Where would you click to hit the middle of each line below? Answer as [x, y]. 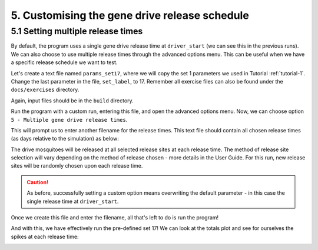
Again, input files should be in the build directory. [72, 101]
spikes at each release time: [45, 236]
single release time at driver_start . [73, 201]
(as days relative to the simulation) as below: [65, 139]
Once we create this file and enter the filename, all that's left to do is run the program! [115, 218]
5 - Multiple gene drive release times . [69, 119]
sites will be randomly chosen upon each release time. [77, 166]
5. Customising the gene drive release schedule [130, 15]
